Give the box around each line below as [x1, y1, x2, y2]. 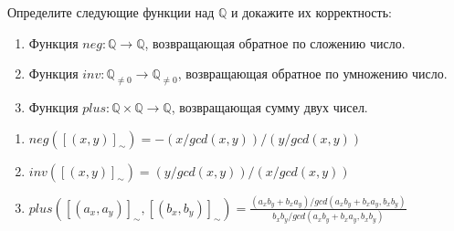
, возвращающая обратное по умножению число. [177, 64, 448, 83]
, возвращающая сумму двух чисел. [171, 97, 368, 116]
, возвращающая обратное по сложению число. [144, 33, 406, 52]
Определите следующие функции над [7, 3, 215, 21]
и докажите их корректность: [231, 3, 392, 21]
